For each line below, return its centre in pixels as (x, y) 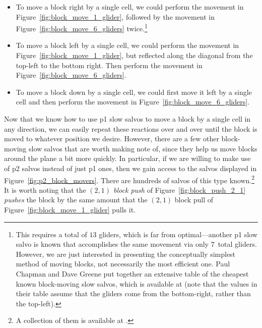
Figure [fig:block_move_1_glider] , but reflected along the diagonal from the (134, 55)
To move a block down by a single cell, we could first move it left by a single (134, 92)
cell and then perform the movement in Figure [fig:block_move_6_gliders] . (133, 102)
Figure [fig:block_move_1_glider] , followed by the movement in (115, 16)
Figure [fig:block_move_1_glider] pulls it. (70, 209)
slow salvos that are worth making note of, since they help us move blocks (143, 148)
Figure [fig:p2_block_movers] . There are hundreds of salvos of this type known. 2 (129, 179)
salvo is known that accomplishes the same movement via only (112, 244)
